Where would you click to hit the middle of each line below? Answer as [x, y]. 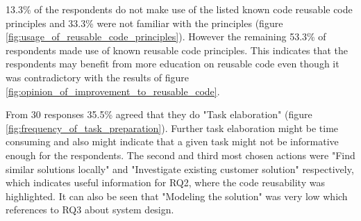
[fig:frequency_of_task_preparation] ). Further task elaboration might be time [172, 128]
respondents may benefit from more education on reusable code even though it [173, 64]
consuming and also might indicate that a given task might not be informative [172, 141]
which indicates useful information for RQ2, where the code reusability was [165, 182]
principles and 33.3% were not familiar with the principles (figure [144, 23]
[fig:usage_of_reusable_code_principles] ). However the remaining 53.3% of [166, 36]
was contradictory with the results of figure [98, 77]
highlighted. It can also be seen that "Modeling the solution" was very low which [177, 196]
